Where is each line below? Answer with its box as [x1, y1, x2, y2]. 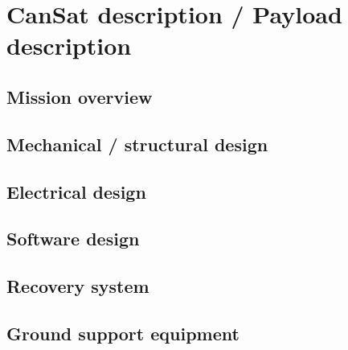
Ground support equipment [6, 320, 240, 345]
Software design [6, 226, 140, 251]
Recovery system [6, 274, 149, 299]
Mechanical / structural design [6, 131, 268, 156]
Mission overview [6, 84, 153, 109]
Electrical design [6, 179, 146, 204]
